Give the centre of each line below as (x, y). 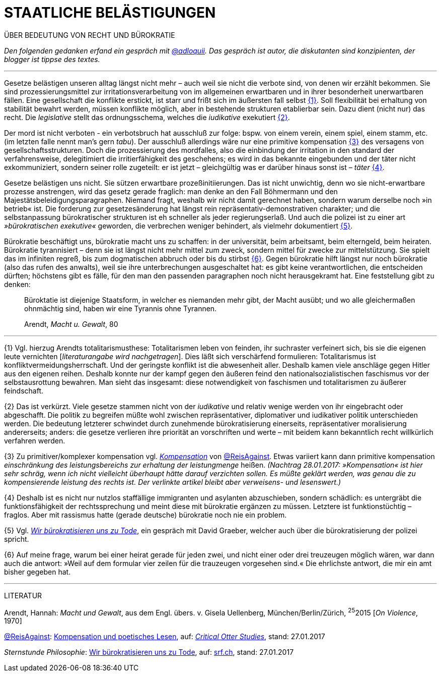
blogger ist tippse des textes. (52, 59)
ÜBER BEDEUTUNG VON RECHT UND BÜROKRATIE (90, 35)
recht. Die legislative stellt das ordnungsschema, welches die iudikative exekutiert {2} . (147, 117)
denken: (17, 284)
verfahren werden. (35, 440)
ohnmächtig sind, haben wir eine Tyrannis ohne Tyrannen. (121, 308)
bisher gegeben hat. (38, 572)
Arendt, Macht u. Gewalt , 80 (71, 324)
